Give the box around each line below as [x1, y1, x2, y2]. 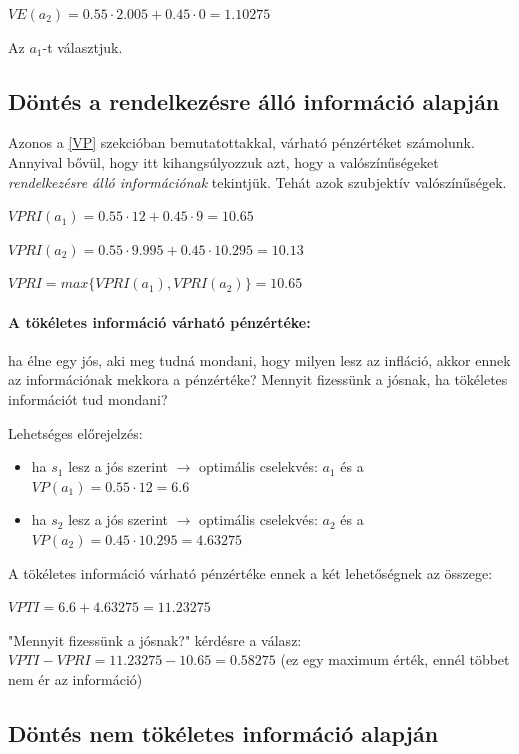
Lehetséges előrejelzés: [8, 422, 143, 443]
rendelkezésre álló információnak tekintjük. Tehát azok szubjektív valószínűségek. [8, 171, 507, 192]
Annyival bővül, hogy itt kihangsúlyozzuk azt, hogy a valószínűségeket [8, 151, 439, 172]
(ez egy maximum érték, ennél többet [280, 649, 510, 670]
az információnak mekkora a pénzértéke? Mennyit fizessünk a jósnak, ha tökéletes [8, 369, 508, 390]
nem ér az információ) [8, 668, 143, 689]
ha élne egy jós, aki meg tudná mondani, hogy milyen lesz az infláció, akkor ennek [8, 349, 511, 370]
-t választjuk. [42, 36, 123, 57]
